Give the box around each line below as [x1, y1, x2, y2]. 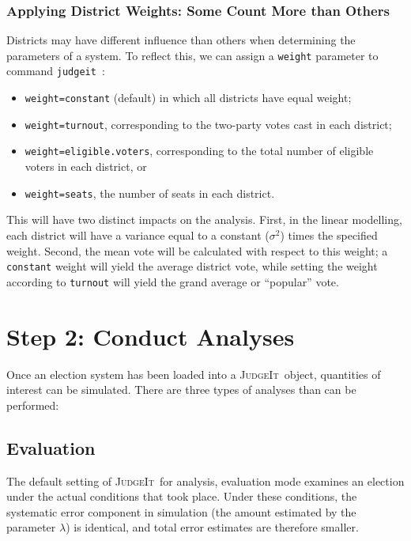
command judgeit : [6, 62, 105, 79]
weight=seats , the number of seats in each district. [25, 184, 275, 201]
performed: [6, 396, 59, 413]
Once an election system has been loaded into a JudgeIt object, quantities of [6, 365, 381, 382]
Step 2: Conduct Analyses [6, 320, 295, 352]
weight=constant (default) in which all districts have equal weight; [25, 89, 352, 106]
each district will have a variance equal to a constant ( [6, 226, 270, 243]
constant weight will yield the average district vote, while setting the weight [6, 258, 378, 274]
